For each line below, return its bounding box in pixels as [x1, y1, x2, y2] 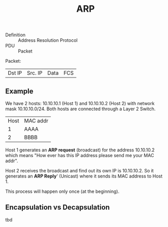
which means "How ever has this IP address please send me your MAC [5, 153, 154, 158]
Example [5, 87, 34, 95]
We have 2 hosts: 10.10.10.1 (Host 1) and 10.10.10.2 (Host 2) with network [5, 100, 155, 106]
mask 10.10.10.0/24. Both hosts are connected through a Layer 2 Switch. [5, 106, 156, 112]
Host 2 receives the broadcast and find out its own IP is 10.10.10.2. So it [5, 168, 154, 173]
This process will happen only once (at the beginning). [5, 188, 120, 194]
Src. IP [27, 69, 43, 77]
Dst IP [8, 69, 22, 77]
